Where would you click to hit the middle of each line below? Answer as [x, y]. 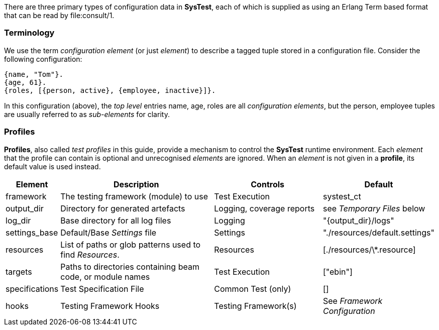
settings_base [32, 232]
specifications [32, 289]
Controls [267, 184]
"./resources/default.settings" [378, 232]
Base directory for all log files [116, 220]
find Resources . [90, 254]
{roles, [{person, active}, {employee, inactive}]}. [110, 90]
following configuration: [43, 59]
